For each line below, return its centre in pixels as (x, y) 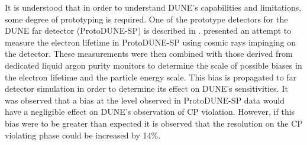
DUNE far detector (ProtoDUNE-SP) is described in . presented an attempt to (148, 30)
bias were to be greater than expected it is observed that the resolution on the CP (154, 123)
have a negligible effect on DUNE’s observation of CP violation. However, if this (150, 112)
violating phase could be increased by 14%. (83, 135)
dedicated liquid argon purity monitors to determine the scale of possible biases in (153, 65)
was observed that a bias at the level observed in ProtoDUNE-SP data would (145, 100)
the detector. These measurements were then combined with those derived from (149, 54)
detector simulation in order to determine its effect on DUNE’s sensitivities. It (146, 88)
